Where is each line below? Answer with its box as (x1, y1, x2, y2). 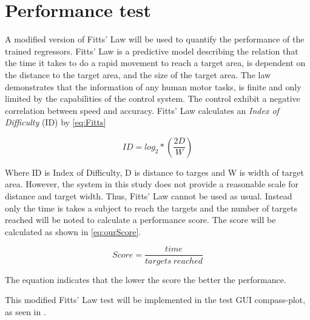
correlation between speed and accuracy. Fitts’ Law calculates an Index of (5, 104, 279, 116)
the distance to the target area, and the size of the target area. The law (5, 68, 271, 81)
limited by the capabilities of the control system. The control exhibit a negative (5, 92, 300, 105)
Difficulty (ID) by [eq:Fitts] (5, 116, 106, 128)
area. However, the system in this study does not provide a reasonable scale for (5, 178, 299, 190)
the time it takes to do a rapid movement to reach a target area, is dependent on (5, 56, 306, 69)
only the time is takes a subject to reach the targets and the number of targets (5, 201, 297, 214)
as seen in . (5, 305, 46, 318)
